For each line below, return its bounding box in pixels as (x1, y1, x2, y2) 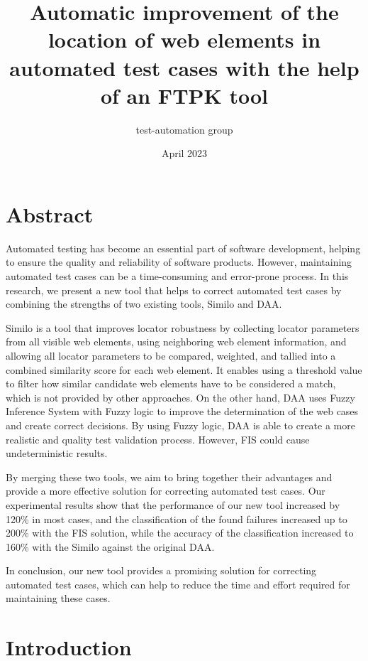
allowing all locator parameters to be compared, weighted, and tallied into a (6, 348, 336, 362)
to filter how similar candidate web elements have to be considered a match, (6, 376, 336, 391)
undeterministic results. (6, 446, 108, 461)
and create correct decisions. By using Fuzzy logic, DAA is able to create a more (6, 417, 355, 432)
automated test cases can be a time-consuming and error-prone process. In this (6, 269, 349, 283)
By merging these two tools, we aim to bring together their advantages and (6, 469, 333, 484)
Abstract (6, 199, 94, 228)
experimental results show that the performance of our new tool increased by (6, 497, 340, 512)
